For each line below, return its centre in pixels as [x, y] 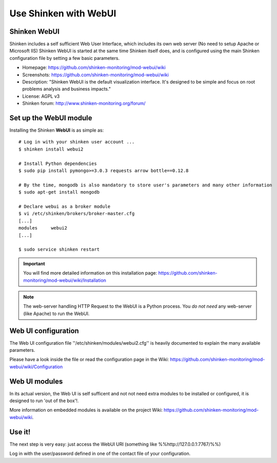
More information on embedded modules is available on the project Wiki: [86, 410]
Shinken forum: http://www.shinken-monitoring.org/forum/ [84, 103]
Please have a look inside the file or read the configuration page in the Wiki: [89, 360]
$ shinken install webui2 [51, 149]
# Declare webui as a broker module [65, 207]
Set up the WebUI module [51, 118]
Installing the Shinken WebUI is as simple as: [57, 130]
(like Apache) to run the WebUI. [56, 313]
